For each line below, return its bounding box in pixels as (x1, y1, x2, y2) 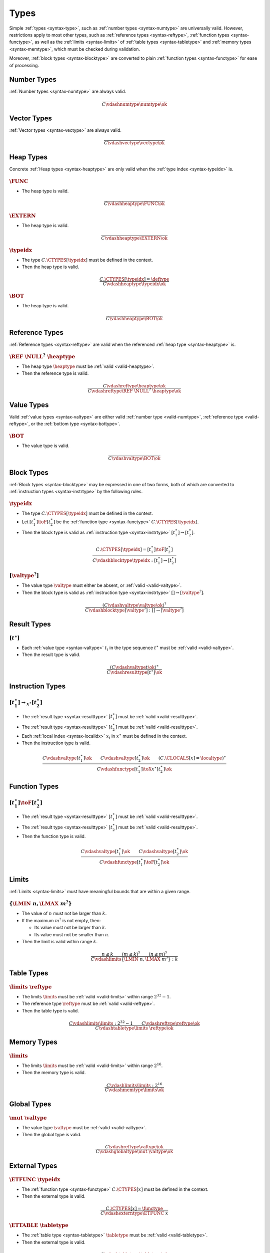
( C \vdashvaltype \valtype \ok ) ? (102, 601, 166, 608)
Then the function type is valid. (21, 833, 86, 839)
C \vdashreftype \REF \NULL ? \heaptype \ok (87, 387, 181, 393)
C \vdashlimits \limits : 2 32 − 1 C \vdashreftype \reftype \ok (68, 1019, 200, 1026)
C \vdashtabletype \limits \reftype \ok (95, 1025, 174, 1031)
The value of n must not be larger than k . (21, 910, 107, 917)
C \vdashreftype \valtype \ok (105, 1144, 164, 1150)
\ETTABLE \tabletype (9, 1222, 68, 1229)
